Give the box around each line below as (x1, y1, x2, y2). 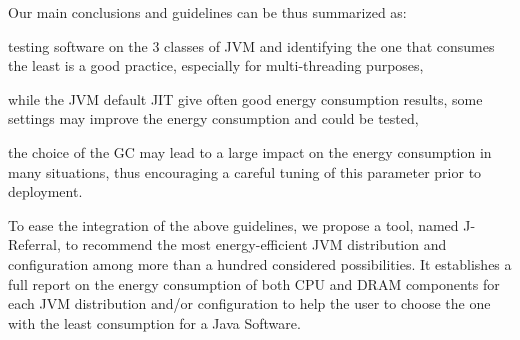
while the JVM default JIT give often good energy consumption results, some (8, 88, 483, 109)
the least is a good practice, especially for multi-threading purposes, (8, 55, 424, 76)
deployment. (8, 181, 83, 202)
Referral (8, 234, 57, 255)
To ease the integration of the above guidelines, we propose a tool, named (8, 214, 459, 235)
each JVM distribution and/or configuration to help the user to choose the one (8, 293, 491, 314)
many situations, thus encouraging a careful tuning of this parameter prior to (8, 161, 482, 182)
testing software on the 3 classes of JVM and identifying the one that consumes (8, 35, 495, 56)
